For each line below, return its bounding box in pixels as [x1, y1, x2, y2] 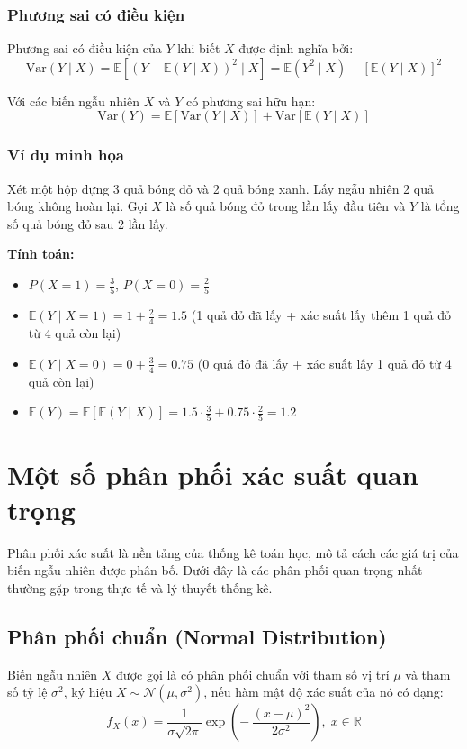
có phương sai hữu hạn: [186, 91, 316, 110]
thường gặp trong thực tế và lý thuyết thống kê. [7, 578, 273, 597]
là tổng [420, 196, 460, 215]
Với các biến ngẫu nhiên [7, 91, 140, 110]
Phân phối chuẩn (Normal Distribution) [7, 622, 387, 650]
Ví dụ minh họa [7, 143, 124, 166]
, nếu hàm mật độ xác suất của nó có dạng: [203, 682, 444, 701]
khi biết [177, 39, 220, 58]
